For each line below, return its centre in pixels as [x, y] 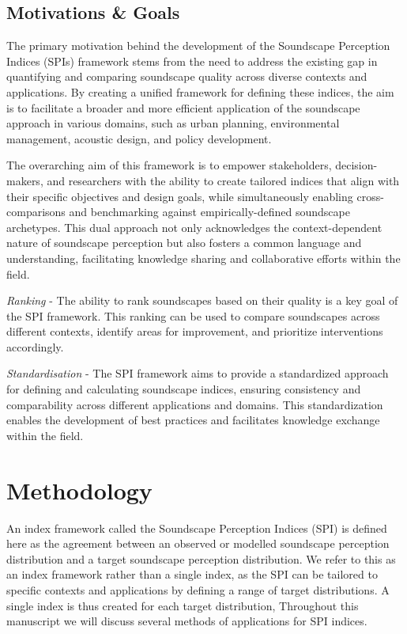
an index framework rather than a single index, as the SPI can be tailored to [192, 574]
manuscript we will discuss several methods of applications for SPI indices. [187, 621]
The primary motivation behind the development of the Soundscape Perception [198, 46]
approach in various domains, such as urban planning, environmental [173, 123]
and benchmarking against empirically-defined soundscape [209, 212]
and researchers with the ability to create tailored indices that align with [223, 180]
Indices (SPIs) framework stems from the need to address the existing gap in [192, 61]
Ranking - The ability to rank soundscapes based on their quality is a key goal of [202, 300]
